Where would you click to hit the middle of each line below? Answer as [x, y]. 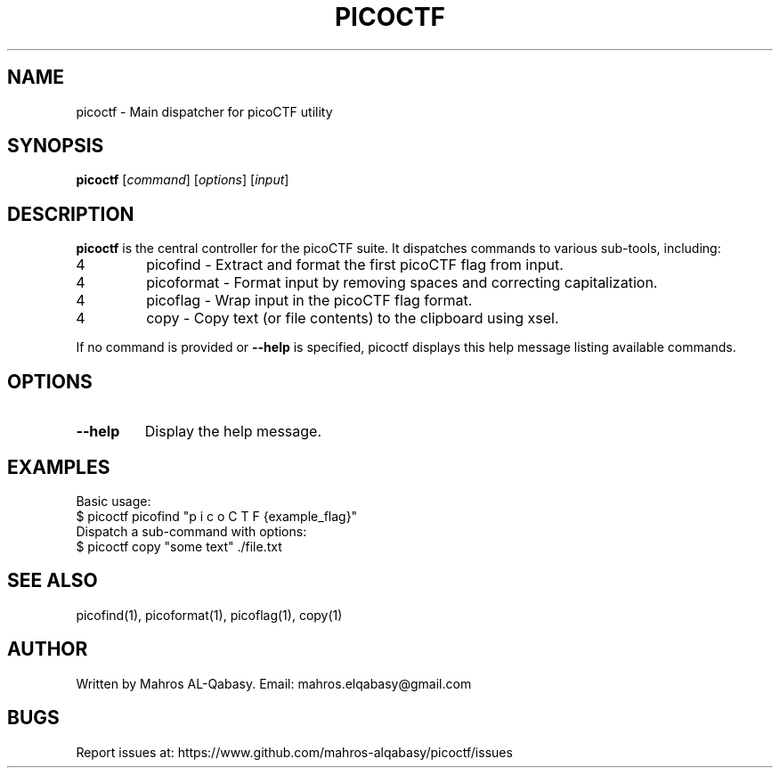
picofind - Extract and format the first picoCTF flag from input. [355, 265]
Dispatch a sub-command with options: [191, 531]
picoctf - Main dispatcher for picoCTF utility [204, 111]
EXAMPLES [59, 467]
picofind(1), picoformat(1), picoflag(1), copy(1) [209, 615]
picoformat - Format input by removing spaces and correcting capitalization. [402, 283]
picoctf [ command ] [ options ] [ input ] [183, 180]
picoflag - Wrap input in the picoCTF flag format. [309, 301]
